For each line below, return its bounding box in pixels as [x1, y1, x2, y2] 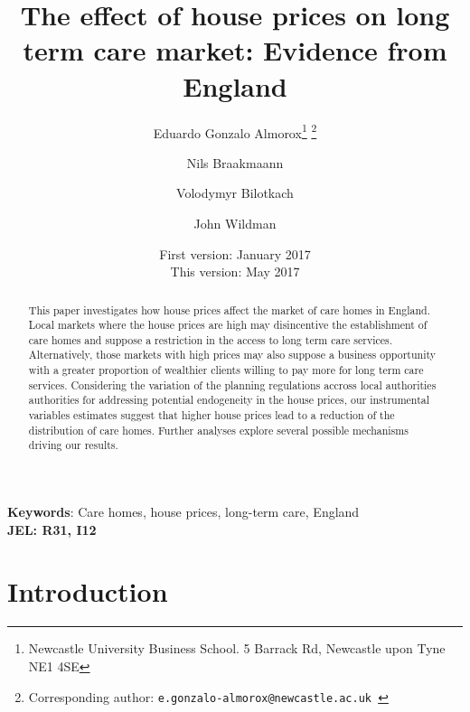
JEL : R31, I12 [7, 520, 97, 539]
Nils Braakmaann [186, 153, 284, 172]
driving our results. [28, 437, 118, 453]
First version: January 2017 [159, 244, 311, 263]
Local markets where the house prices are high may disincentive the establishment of [28, 317, 428, 333]
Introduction [7, 573, 168, 610]
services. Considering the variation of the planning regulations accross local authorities [28, 377, 437, 392]
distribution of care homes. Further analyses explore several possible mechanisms [28, 422, 409, 437]
